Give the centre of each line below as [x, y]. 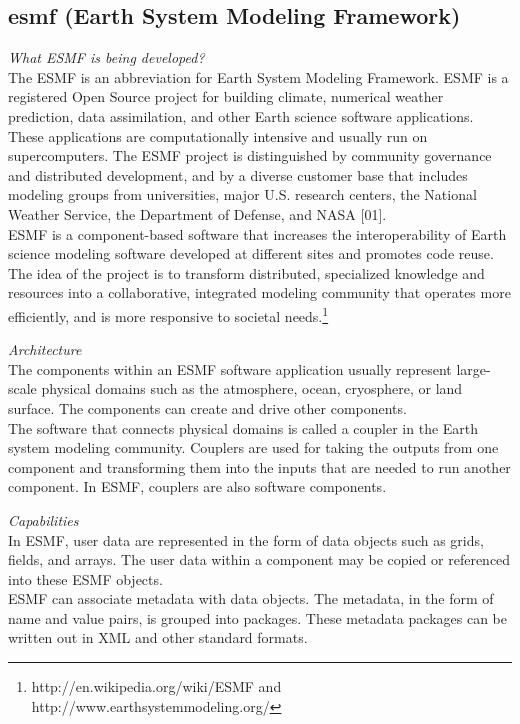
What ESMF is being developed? [106, 57]
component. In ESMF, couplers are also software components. [197, 486]
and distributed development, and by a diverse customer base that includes [238, 174]
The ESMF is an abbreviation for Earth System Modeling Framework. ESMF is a [258, 76]
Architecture [45, 349]
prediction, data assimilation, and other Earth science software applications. [241, 115]
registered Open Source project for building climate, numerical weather [226, 96]
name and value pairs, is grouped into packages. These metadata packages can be [257, 617]
